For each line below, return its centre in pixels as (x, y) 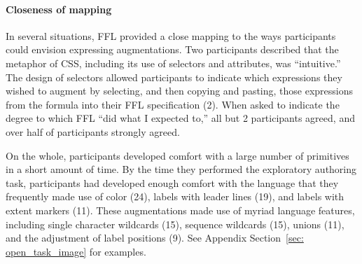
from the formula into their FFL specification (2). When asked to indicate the (173, 104)
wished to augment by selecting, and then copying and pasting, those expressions (180, 91)
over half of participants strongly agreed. (93, 131)
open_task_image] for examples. (76, 251)
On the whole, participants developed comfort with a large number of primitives (177, 155)
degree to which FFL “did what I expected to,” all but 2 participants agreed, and (180, 118)
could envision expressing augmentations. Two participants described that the (172, 49)
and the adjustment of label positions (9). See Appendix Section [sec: (155, 238)
